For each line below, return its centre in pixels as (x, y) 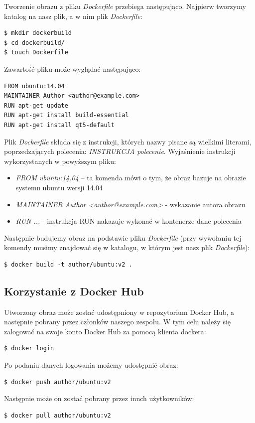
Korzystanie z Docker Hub (74, 291)
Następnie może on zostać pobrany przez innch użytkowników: (99, 398)
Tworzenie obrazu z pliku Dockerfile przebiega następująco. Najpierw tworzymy (125, 6)
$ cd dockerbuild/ (34, 43)
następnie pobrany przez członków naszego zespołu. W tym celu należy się (118, 322)
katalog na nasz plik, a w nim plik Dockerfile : (73, 16)
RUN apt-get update (36, 105)
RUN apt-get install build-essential (66, 115)
